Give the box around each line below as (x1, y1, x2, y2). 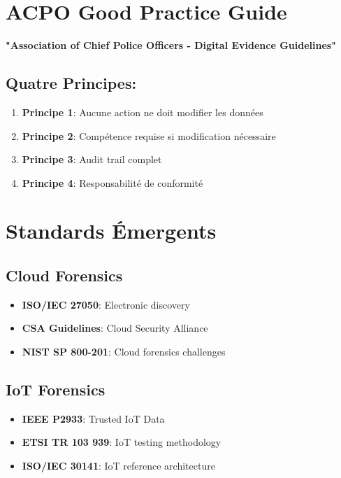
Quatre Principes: (6, 72, 137, 94)
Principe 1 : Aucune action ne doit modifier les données (22, 104, 263, 119)
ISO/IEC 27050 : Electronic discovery (22, 297, 190, 311)
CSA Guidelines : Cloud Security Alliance (22, 321, 208, 335)
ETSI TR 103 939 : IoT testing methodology (22, 435, 222, 449)
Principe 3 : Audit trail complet (22, 152, 162, 167)
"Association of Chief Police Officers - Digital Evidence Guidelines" (6, 38, 336, 52)
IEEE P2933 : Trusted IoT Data (22, 411, 165, 426)
